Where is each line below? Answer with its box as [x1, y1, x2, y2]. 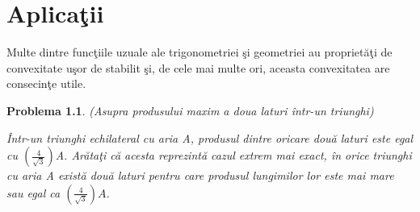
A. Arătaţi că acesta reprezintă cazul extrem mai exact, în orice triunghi [55, 147, 412, 164]
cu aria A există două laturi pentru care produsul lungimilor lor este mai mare [6, 167, 394, 184]
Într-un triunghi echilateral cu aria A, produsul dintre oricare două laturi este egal [6, 129, 414, 146]
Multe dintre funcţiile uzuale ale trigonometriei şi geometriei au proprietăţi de [6, 44, 393, 60]
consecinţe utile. [6, 75, 86, 92]
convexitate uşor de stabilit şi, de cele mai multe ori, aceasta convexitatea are [6, 59, 390, 76]
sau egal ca [6, 184, 61, 201]
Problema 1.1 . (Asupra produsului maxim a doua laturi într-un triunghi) [6, 102, 374, 118]
